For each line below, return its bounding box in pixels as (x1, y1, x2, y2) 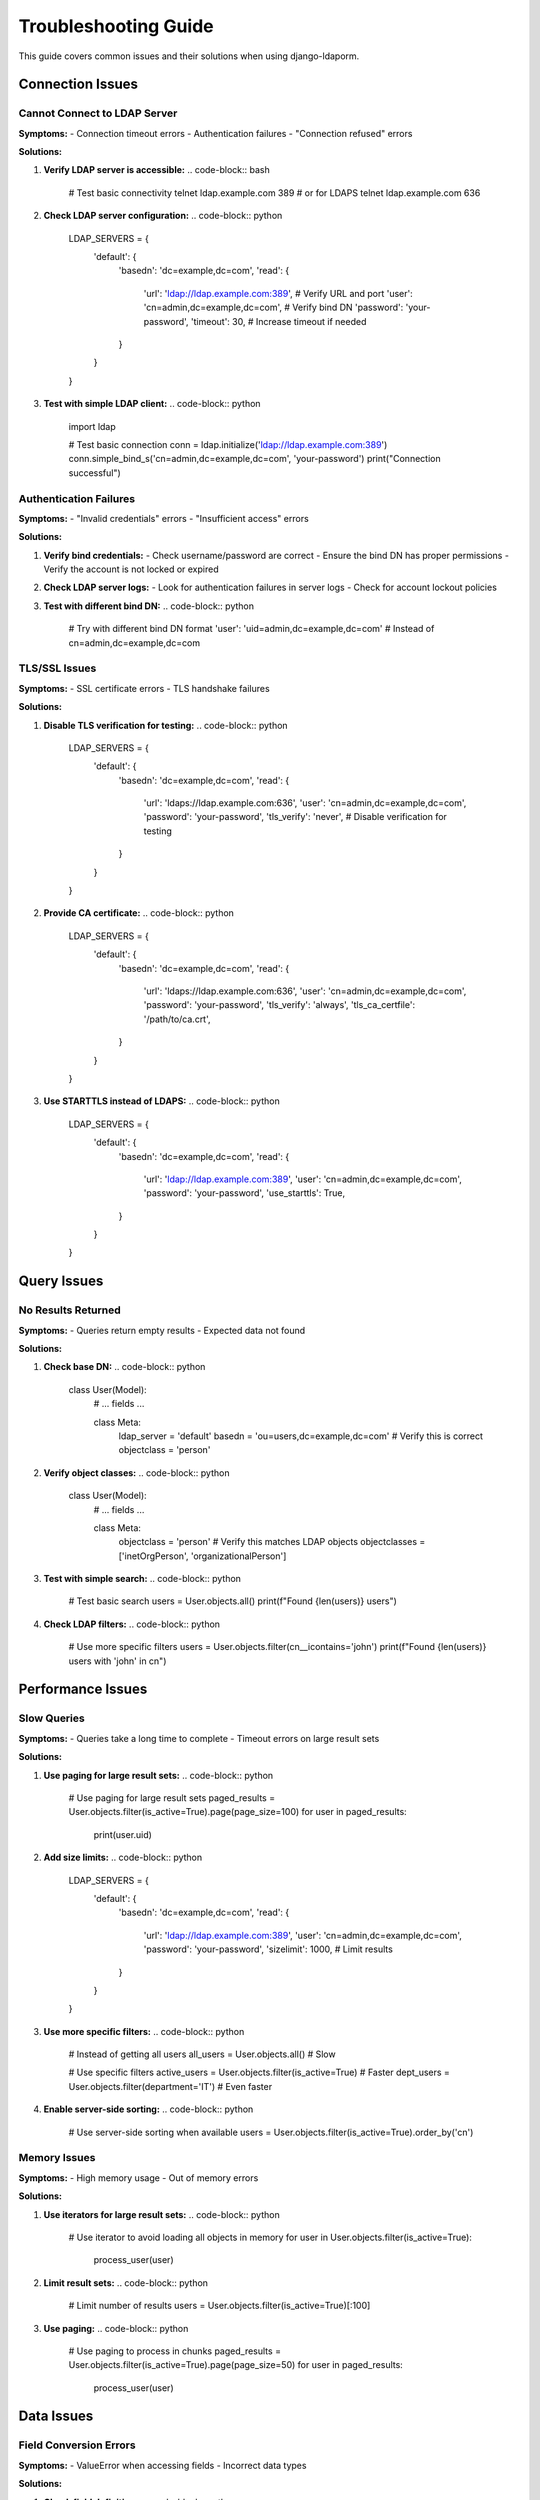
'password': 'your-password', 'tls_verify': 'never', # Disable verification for (143, 811, 447, 823)
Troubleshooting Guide (18, 15, 214, 37)
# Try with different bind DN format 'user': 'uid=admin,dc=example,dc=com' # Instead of (68, 623, 435, 635)
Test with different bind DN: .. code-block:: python (43, 600, 255, 612)
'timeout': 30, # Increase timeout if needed (190, 315, 367, 327)
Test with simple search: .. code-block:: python (43, 1573, 242, 1585)
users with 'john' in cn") (68, 1655, 167, 1667)
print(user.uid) (93, 1828, 152, 1840)
